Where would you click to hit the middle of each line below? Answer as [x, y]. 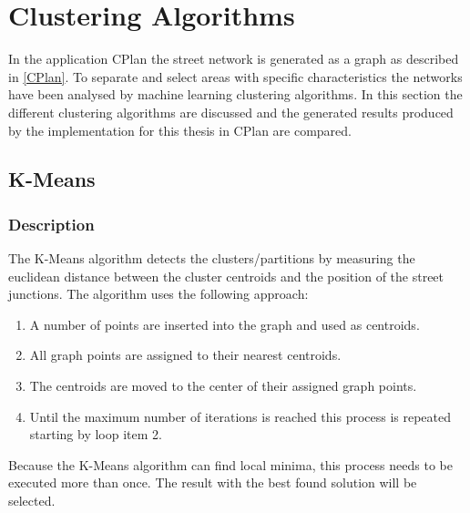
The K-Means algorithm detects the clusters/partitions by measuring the [212, 258]
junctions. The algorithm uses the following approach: [158, 294]
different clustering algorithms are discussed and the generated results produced [231, 112]
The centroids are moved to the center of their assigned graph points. [223, 386]
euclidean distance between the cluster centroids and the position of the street [226, 276]
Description [51, 224]
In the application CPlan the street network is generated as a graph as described [234, 59]
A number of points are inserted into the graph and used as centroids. [225, 324]
